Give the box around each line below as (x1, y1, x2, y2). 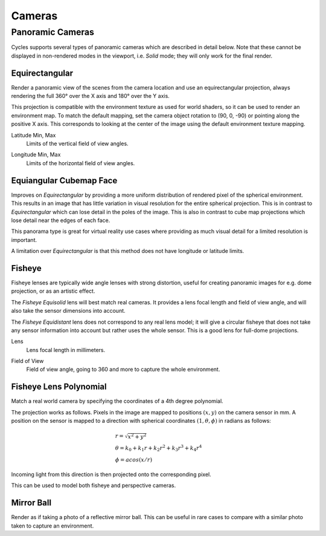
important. (11, 236, 37, 243)
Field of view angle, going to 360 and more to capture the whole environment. (26, 366, 220, 373)
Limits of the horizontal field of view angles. (26, 159, 135, 166)
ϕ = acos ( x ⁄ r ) (115, 457, 153, 463)
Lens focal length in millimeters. (26, 346, 106, 353)
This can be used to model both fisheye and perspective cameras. (11, 482, 176, 489)
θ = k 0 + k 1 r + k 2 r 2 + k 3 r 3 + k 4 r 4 (115, 443, 202, 453)
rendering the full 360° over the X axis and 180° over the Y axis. (11, 93, 170, 100)
